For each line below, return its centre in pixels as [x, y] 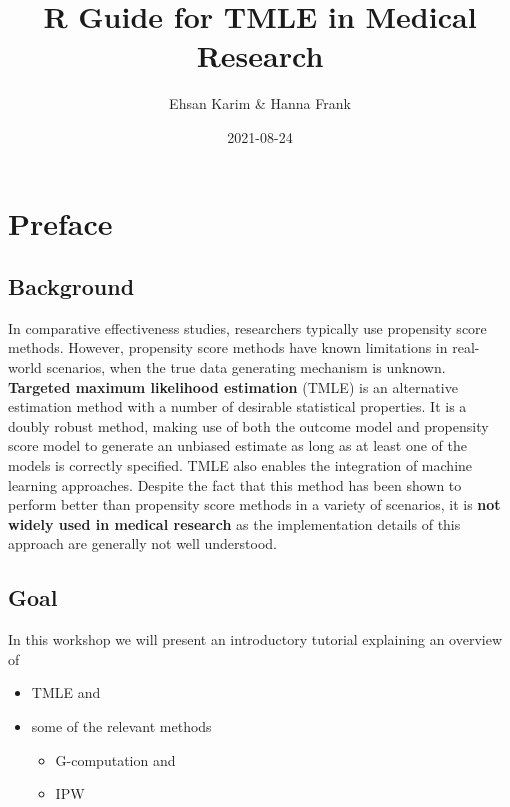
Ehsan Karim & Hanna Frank [260, 103]
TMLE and [66, 692]
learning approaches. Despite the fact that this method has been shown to [235, 484]
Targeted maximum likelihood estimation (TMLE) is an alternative [233, 386]
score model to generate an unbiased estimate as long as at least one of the [237, 445]
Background [71, 286]
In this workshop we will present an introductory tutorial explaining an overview [255, 639]
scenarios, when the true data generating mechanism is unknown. [246, 367]
